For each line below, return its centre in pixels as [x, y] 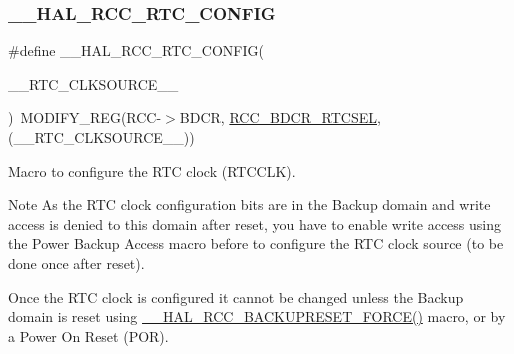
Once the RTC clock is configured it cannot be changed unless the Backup [236, 296]
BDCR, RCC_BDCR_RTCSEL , [280, 117]
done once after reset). [76, 262]
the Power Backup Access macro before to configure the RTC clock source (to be [256, 243]
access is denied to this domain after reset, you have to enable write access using [254, 223]
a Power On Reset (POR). [88, 335]
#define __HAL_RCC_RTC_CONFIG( [136, 50]
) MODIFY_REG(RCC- [85, 117]
